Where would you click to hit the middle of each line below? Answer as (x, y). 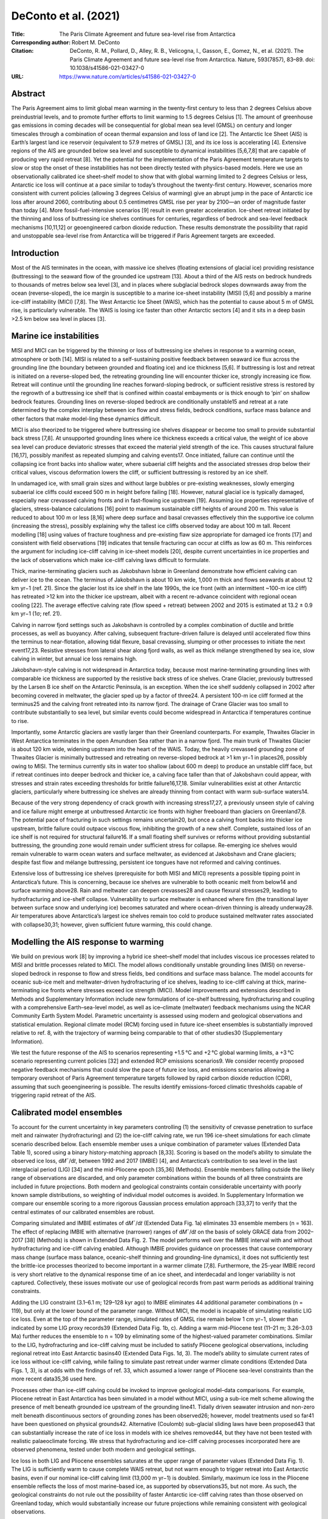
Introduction (35, 253)
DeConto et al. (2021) (66, 16)
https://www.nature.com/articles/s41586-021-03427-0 (128, 77)
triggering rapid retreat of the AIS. (54, 1095)
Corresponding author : (41, 42)
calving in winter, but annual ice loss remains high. (74, 659)
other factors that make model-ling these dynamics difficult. (86, 419)
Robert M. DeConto (96, 42)
